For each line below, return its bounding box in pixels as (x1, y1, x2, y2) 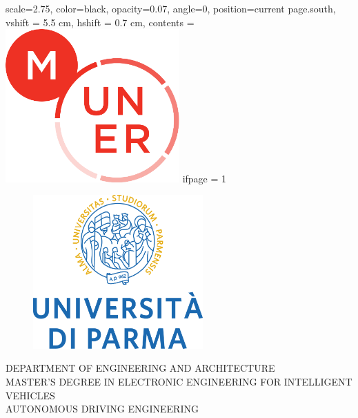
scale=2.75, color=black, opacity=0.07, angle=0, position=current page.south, (6, 1, 336, 15)
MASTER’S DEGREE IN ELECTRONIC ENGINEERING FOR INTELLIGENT (6, 374, 352, 388)
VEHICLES (6, 388, 55, 402)
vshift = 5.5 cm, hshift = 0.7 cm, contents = (6, 15, 195, 29)
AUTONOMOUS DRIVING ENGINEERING (6, 401, 199, 416)
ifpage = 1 (182, 171, 227, 185)
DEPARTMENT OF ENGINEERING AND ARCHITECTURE (6, 361, 275, 375)
